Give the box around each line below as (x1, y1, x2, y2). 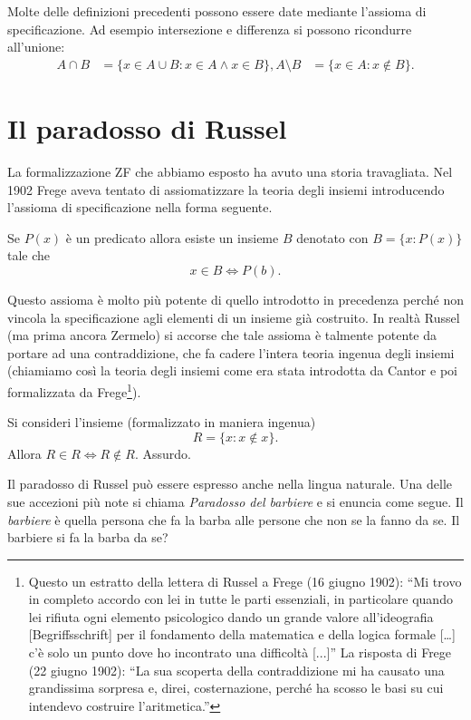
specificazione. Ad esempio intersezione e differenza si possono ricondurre (7, 19, 412, 38)
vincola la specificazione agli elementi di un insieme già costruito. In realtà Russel (7, 307, 460, 326)
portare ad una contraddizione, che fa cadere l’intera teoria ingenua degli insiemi (7, 343, 455, 362)
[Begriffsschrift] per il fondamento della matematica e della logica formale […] (28, 625, 456, 644)
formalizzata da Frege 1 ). (7, 379, 141, 401)
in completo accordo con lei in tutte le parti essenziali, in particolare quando (28, 589, 453, 608)
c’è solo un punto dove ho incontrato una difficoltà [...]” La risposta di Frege (28, 643, 452, 662)
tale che (7, 246, 51, 265)
